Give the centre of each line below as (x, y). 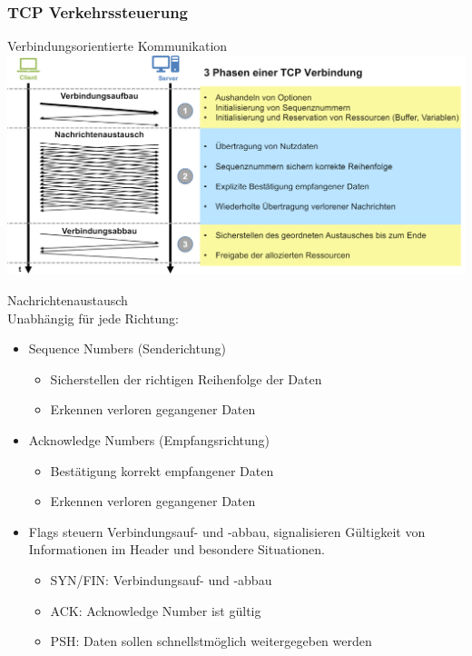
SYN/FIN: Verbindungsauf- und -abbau (161, 580)
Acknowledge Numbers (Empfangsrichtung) (149, 440)
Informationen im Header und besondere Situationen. (177, 549)
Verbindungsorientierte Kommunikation (118, 46)
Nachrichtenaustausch (68, 300)
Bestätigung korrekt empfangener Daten (162, 470)
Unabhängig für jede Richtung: (93, 318)
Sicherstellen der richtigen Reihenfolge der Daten (186, 378)
